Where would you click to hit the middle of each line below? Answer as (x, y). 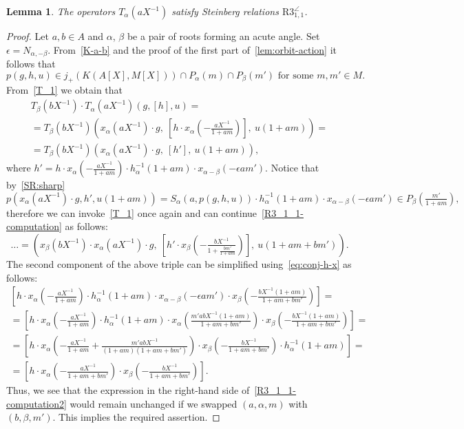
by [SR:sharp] (36, 185)
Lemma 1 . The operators (61, 11)
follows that (31, 64)
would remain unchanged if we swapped (154, 403)
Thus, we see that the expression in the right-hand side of (128, 390)
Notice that (295, 168)
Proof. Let (28, 36)
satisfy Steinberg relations (225, 11)
